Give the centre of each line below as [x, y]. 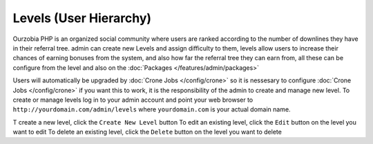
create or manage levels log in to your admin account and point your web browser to [133, 100]
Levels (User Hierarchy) [82, 18]
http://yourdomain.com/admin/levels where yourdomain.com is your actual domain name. [152, 109]
